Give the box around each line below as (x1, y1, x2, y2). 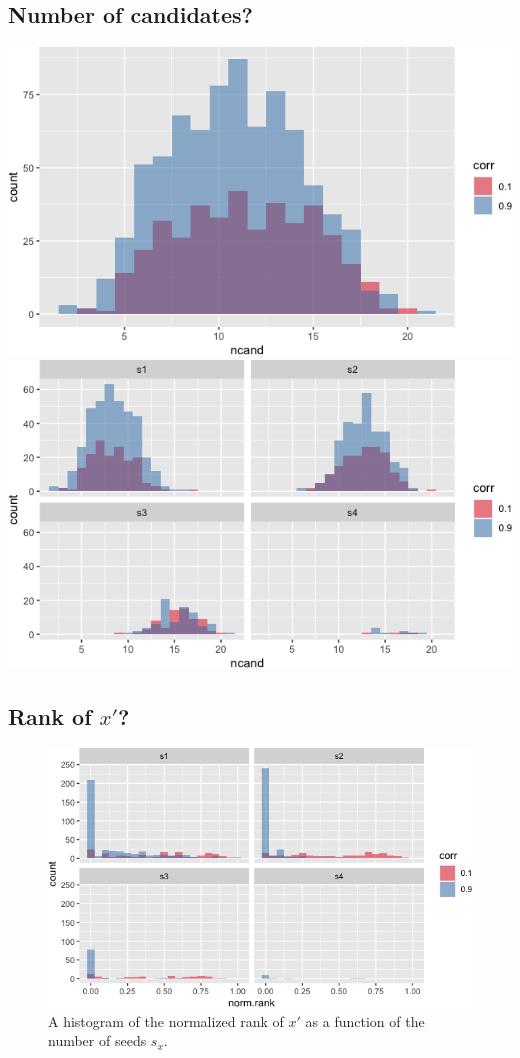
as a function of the (305, 1010, 425, 1031)
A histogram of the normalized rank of (48, 1010, 284, 1031)
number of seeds (48, 1030, 147, 1051)
